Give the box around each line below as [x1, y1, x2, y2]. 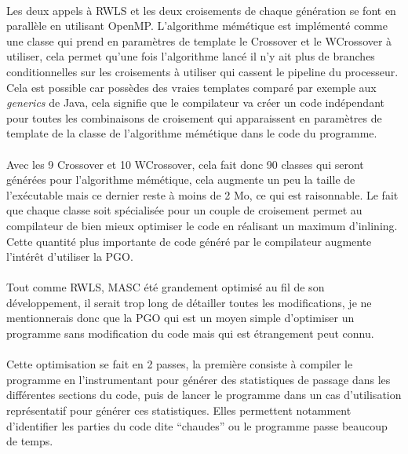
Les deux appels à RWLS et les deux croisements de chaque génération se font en [6, 2, 396, 18]
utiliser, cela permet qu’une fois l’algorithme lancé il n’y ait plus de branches [6, 48, 375, 64]
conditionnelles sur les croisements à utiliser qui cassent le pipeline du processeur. [6, 63, 399, 79]
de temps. [6, 433, 53, 449]
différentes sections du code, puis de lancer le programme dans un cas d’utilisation [6, 386, 402, 403]
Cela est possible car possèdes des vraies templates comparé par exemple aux [6, 79, 377, 95]
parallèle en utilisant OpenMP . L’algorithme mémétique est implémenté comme [6, 17, 388, 34]
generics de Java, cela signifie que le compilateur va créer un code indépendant [6, 94, 384, 111]
